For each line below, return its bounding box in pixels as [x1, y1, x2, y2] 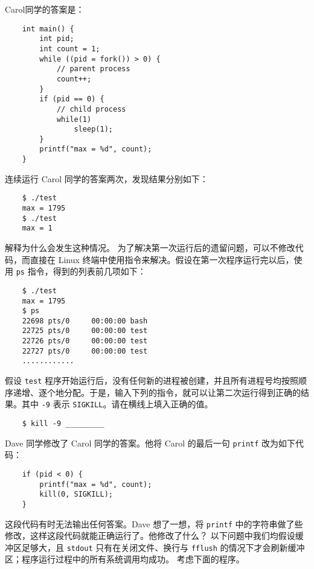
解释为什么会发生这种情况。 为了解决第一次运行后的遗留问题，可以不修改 [5, 241, 295, 253]
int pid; [39, 34, 74, 43]
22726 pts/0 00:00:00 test [22, 337, 148, 346]
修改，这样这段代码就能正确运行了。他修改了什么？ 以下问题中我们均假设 [5, 529, 295, 542]
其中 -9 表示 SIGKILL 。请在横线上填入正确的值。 [21, 398, 213, 410]
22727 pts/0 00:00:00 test [22, 346, 148, 355]
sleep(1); [74, 125, 113, 134]
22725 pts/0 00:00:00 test [22, 326, 148, 335]
